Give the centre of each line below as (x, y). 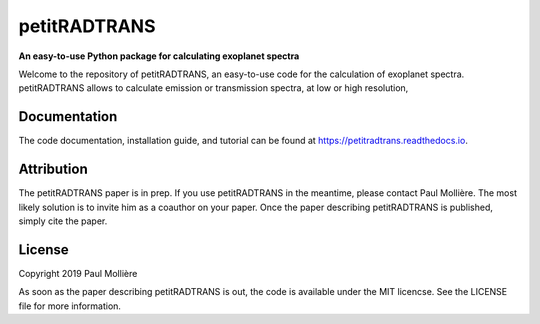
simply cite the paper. (63, 221)
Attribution (53, 169)
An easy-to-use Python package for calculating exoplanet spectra (159, 56)
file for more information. (70, 306)
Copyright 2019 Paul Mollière (78, 273)
